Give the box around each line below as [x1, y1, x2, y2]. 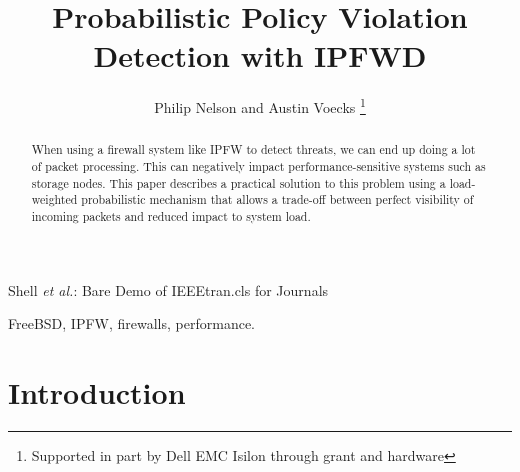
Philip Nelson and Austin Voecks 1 [154, 94, 366, 117]
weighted [31, 191, 78, 208]
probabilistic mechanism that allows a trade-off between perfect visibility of [81, 191, 474, 208]
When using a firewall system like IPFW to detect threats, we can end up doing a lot [31, 141, 476, 158]
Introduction [8, 372, 186, 413]
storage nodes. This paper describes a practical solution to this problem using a [31, 174, 446, 191]
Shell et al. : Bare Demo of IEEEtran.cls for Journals [8, 279, 329, 300]
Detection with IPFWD [93, 35, 427, 76]
